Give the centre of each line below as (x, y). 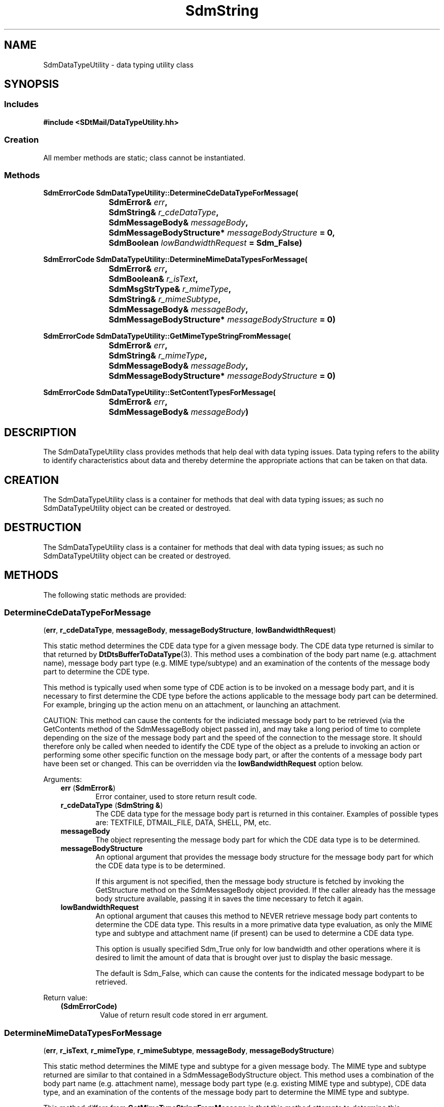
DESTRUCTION (43, 528)
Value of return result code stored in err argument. (184, 1015)
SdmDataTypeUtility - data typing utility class (118, 64)
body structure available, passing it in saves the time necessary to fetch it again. (229, 899)
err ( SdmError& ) (88, 788)
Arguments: (63, 779)
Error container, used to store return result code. (176, 797)
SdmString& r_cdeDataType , (164, 213)
